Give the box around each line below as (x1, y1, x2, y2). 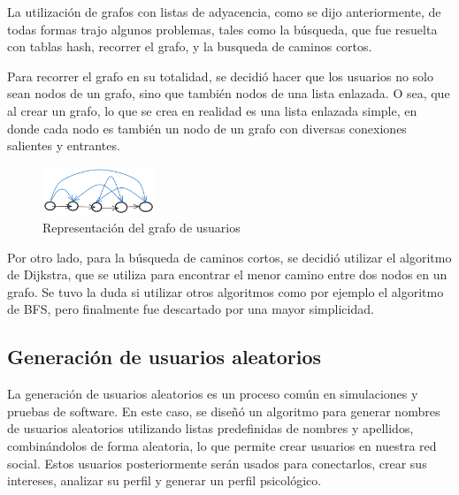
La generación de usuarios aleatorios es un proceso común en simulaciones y (7, 385, 418, 403)
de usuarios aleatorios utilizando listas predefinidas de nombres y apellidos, (7, 419, 414, 438)
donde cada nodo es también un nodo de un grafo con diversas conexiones (7, 118, 407, 137)
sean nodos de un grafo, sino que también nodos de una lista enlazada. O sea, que (7, 84, 450, 103)
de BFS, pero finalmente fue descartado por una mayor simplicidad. (7, 300, 374, 318)
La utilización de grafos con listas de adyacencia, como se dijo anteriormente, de (7, 3, 441, 20)
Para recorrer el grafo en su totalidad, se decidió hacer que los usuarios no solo (7, 66, 434, 85)
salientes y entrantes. (7, 136, 120, 155)
